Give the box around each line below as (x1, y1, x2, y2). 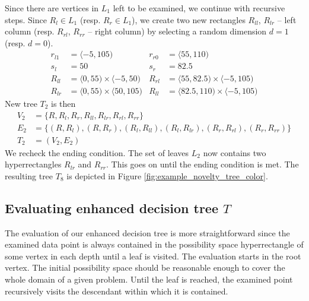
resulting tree (5, 169, 53, 182)
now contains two (203, 146, 266, 159)
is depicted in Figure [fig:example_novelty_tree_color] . (66, 169, 268, 182)
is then (51, 97, 76, 109)
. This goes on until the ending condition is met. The (106, 158, 299, 170)
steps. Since (5, 13, 47, 26)
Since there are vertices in (5, 2, 99, 14)
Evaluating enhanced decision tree (5, 198, 218, 217)
